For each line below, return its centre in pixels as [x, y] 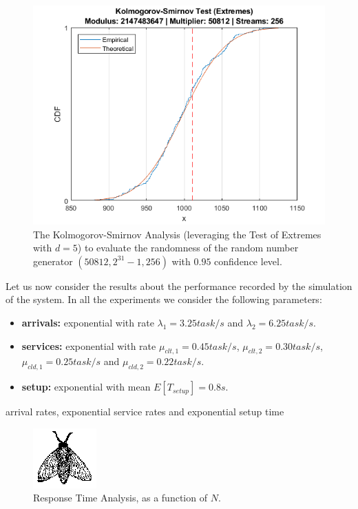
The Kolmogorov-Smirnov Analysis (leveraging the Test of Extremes [177, 234]
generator [53, 261]
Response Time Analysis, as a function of [120, 498]
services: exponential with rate [89, 345]
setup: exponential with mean [86, 387]
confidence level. [248, 261]
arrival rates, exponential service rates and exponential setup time [145, 412]
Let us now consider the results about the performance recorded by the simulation [179, 285]
